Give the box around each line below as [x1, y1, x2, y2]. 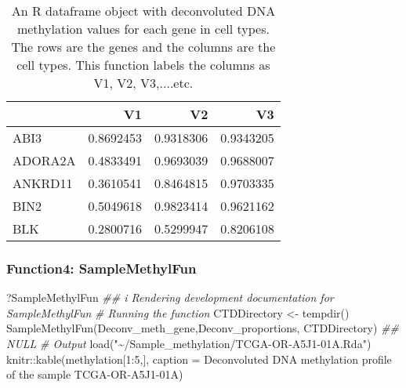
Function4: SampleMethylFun [6, 258, 197, 277]
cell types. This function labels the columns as [16, 56, 270, 74]
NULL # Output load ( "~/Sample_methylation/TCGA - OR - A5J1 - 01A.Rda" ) [6, 335, 372, 351]
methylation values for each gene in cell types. [16, 20, 270, 38]
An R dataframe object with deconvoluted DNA [11, 2, 276, 20]
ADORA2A [13, 151, 76, 169]
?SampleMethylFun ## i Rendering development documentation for [6, 289, 334, 306]
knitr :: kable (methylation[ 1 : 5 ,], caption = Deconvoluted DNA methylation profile [6, 350, 392, 367]
